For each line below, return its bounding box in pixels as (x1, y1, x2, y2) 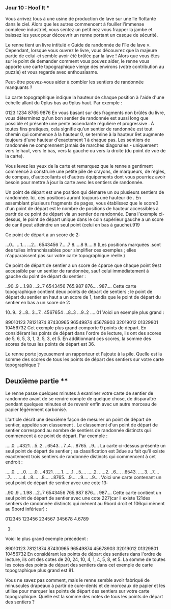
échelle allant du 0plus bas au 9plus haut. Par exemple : (5, 100, 122, 106)
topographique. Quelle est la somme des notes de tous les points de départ (5, 594, 163, 600)
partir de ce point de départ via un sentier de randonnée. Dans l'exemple (5, 211, 158, 217)
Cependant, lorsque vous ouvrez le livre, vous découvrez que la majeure (5, 48, 157, 54)
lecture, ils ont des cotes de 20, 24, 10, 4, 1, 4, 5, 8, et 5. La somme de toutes (5, 556, 166, 562)
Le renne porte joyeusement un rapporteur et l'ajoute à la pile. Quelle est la (5, 351, 162, 357)
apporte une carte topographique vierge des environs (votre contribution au (5, 63, 164, 70)
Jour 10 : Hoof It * (5, 4, 50, 11)
